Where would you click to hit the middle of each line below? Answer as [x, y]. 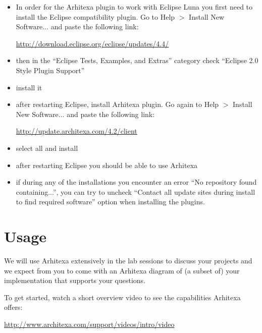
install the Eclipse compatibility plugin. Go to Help [95, 16]
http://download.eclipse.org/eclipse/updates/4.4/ [92, 43]
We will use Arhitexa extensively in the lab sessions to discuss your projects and [128, 261]
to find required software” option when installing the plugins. [110, 202]
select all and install [47, 148]
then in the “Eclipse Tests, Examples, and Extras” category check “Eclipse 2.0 [137, 60]
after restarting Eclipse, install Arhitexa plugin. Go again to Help [117, 104]
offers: [13, 307]
